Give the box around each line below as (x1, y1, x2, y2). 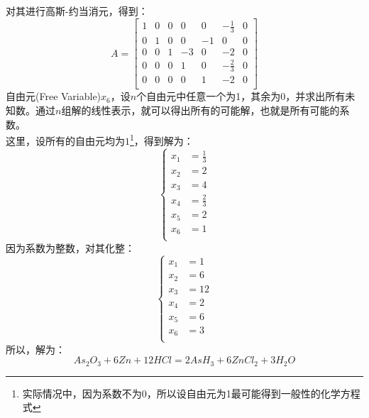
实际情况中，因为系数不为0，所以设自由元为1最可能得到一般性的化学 (22, 385, 341, 400)
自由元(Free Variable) (6, 89, 101, 104)
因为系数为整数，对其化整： (6, 240, 135, 255)
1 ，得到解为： (130, 131, 194, 148)
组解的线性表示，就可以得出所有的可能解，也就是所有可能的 (61, 103, 340, 118)
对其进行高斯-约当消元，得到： (6, 4, 148, 18)
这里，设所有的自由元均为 (6, 133, 125, 148)
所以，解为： (6, 341, 65, 356)
